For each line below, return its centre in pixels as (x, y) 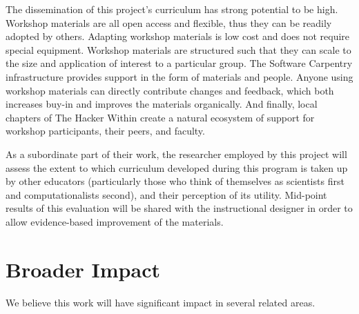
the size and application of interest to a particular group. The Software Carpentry (179, 63)
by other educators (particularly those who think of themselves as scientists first (175, 181)
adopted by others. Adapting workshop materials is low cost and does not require (178, 36)
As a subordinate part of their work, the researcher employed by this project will (176, 154)
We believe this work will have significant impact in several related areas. (161, 302)
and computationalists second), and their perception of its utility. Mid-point (166, 194)
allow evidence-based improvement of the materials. (115, 221)
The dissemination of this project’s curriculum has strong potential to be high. (172, 9)
